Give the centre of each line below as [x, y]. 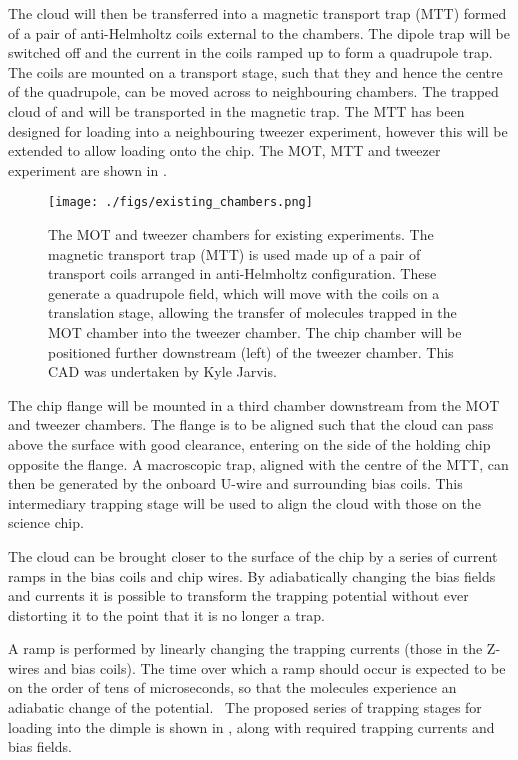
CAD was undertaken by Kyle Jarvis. [162, 371]
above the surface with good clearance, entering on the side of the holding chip [249, 443]
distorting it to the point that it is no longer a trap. [166, 614]
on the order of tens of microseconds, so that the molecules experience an [232, 687]
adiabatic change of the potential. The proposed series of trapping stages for [245, 707]
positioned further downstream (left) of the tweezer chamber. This [251, 351]
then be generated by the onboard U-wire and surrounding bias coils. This [235, 483]
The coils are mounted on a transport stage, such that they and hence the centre [255, 71]
